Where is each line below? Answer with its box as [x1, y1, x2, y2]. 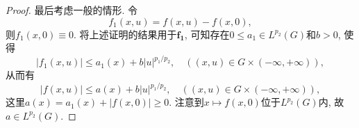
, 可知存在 [184, 26, 230, 41]
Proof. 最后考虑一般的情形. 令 [6, 3, 138, 17]
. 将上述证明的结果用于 [73, 26, 177, 41]
